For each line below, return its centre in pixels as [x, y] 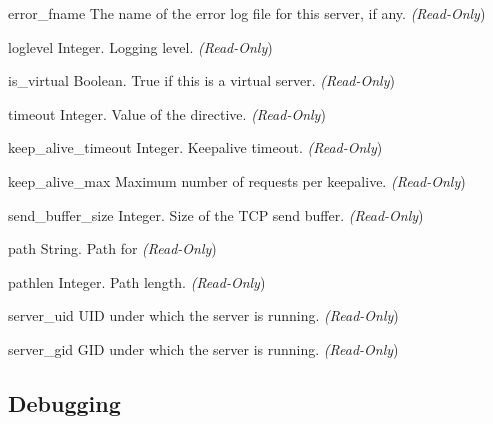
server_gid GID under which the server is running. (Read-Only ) [203, 348]
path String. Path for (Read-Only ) [112, 248]
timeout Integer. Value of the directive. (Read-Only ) [167, 113]
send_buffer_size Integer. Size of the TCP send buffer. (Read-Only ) [216, 214]
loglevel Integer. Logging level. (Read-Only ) [140, 46]
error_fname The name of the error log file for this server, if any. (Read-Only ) [247, 13]
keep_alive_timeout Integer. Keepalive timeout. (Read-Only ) [195, 147]
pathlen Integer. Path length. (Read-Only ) [137, 281]
